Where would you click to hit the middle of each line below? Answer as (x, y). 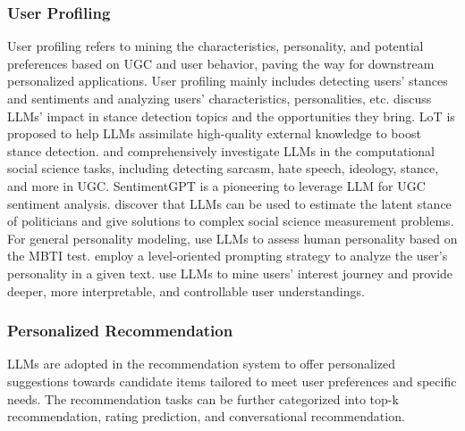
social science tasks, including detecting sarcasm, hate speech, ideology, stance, (223, 168)
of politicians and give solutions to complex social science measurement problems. (231, 221)
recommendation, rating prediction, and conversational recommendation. (206, 416)
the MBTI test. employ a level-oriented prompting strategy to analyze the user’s (228, 256)
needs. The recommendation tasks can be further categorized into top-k (203, 398)
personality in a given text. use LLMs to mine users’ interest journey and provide (230, 273)
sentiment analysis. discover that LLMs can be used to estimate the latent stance (229, 203)
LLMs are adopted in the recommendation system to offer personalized (202, 364)
